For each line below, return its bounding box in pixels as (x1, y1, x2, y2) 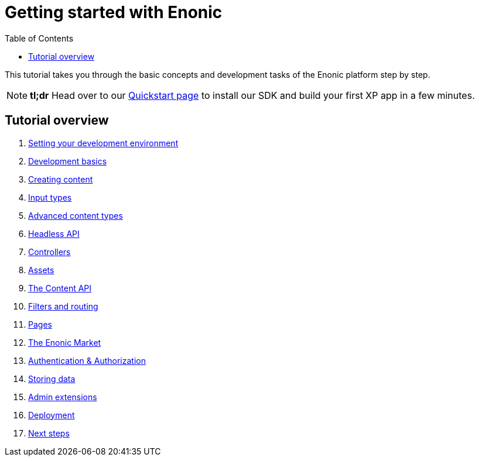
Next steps (28, 428, 70, 438)
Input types (28, 192, 72, 202)
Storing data (28, 373, 76, 384)
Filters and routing (28, 301, 98, 311)
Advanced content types (28, 210, 123, 221)
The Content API (28, 283, 92, 293)
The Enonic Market (28, 337, 101, 348)
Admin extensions (28, 391, 97, 402)
